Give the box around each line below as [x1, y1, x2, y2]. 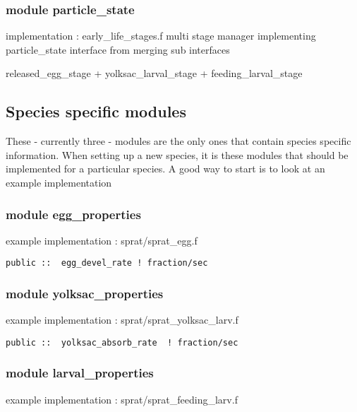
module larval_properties [6, 364, 154, 382]
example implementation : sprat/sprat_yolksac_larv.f [6, 312, 238, 327]
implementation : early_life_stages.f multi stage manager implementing [6, 28, 316, 43]
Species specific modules [6, 100, 186, 122]
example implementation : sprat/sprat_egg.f [6, 233, 198, 247]
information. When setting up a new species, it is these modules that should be [6, 147, 349, 162]
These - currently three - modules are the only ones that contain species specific [6, 134, 351, 148]
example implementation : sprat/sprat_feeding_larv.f [6, 392, 238, 406]
